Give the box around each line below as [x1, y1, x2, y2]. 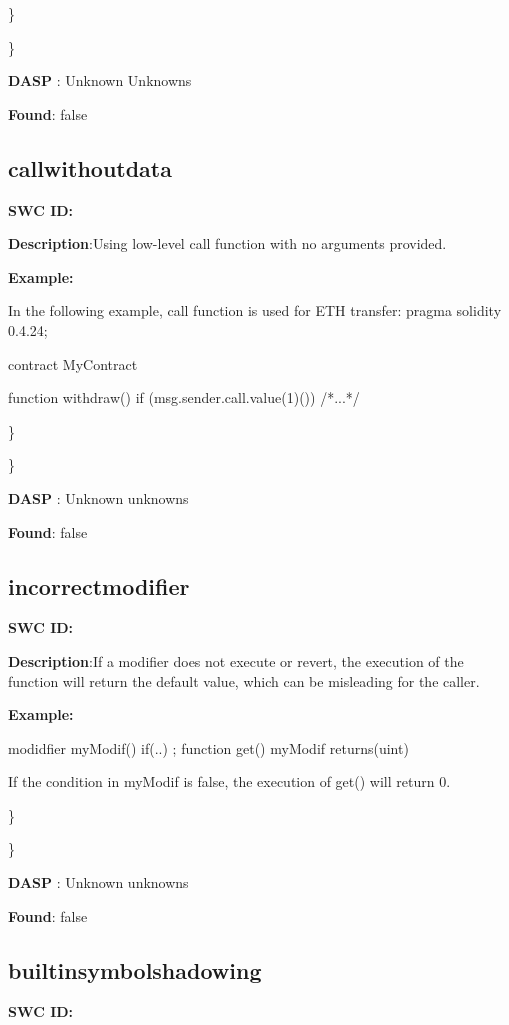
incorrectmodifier [8, 570, 190, 601]
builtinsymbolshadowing [8, 954, 262, 985]
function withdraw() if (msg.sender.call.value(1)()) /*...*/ [8, 387, 360, 408]
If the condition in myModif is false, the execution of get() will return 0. [8, 771, 451, 792]
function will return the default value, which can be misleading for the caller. [8, 670, 480, 691]
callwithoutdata [8, 152, 172, 183]
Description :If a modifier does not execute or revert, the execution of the [8, 650, 464, 671]
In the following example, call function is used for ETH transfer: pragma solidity [8, 300, 502, 321]
